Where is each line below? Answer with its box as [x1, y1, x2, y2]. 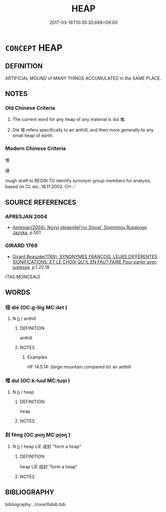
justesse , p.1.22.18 [12, 264, 50, 270]
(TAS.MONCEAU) [5, 273, 41, 279]
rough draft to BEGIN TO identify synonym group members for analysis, [5, 177, 152, 183]
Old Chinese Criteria [5, 105, 56, 112]
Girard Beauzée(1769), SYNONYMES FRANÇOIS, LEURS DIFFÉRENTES [12, 254, 158, 259]
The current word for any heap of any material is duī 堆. [12, 117, 126, 123]
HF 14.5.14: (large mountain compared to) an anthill [27, 364, 131, 370]
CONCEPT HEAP [5, 42, 63, 53]
